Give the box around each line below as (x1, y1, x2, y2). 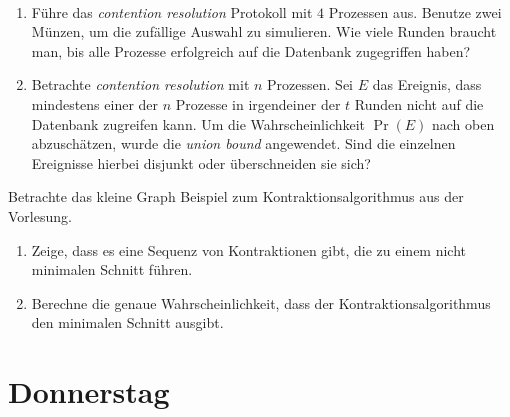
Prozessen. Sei (267, 74, 354, 95)
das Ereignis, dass (372, 74, 482, 95)
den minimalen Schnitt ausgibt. (31, 312, 224, 333)
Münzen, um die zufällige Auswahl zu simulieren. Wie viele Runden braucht (31, 21, 497, 42)
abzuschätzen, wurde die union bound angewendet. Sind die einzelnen (31, 133, 456, 154)
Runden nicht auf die (354, 93, 484, 114)
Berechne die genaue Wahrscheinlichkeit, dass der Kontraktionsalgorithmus (31, 292, 491, 313)
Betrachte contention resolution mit (31, 74, 250, 95)
